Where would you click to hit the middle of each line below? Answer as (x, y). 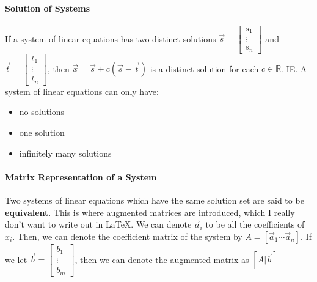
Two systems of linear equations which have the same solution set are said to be (155, 200)
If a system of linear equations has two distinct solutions (111, 38)
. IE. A (294, 68)
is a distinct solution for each (204, 68)
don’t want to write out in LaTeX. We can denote (98, 224)
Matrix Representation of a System (81, 176)
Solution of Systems (48, 8)
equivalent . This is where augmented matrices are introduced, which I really (150, 212)
